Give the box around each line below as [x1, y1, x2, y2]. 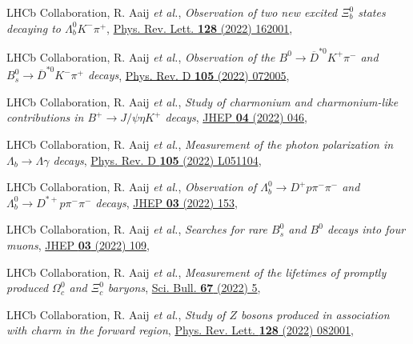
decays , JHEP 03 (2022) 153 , [95, 194, 238, 210]
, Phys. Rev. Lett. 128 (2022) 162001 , [106, 19, 293, 36]
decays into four [327, 221, 406, 238]
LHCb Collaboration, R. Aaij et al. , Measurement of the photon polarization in [6, 136, 394, 152]
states [358, 4, 386, 20]
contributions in [6, 109, 84, 126]
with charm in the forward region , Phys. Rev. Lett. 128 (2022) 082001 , [6, 322, 354, 338]
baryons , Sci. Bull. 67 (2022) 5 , [107, 279, 261, 296]
